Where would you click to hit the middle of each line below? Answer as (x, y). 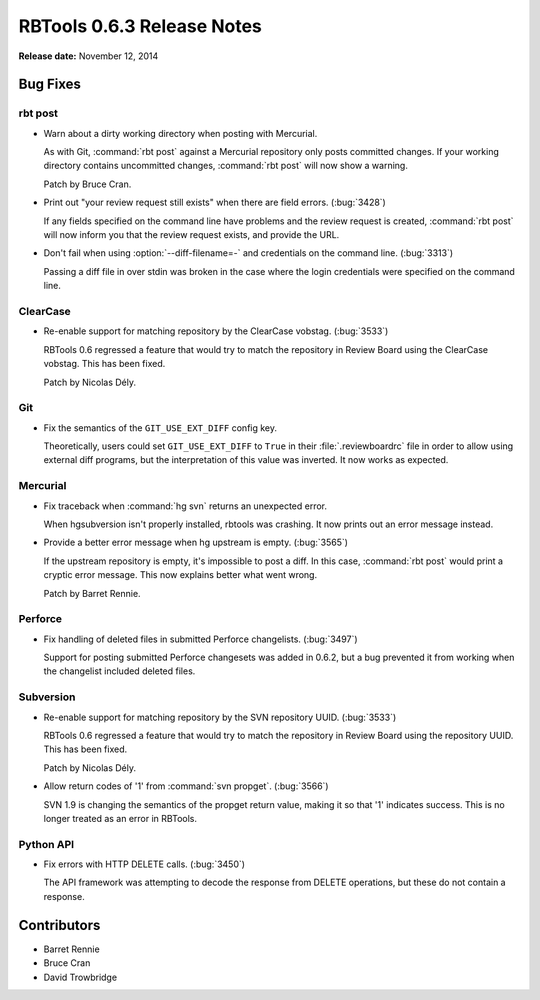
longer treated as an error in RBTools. (120, 818)
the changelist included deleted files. (119, 671)
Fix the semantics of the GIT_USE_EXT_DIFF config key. (160, 427)
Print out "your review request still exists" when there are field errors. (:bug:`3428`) (215, 202)
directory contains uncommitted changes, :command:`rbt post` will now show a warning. (226, 166)
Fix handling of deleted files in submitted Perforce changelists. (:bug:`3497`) (201, 639)
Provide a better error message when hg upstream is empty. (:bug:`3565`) (196, 542)
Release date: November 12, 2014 (88, 56)
